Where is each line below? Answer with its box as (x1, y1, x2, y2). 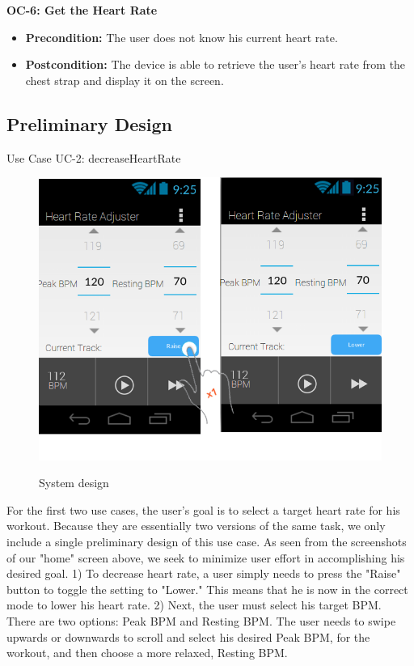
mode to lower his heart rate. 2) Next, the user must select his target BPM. (6, 596, 382, 613)
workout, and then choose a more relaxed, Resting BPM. (6, 644, 288, 661)
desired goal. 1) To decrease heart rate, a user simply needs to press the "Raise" (6, 565, 401, 582)
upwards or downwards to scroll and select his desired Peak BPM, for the (6, 628, 370, 645)
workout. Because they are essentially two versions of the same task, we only (6, 517, 386, 534)
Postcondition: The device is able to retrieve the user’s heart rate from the (25, 56, 406, 73)
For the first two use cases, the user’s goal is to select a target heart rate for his (6, 501, 400, 518)
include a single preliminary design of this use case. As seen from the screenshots (6, 533, 407, 550)
